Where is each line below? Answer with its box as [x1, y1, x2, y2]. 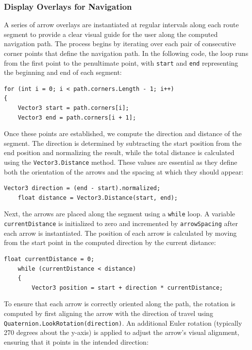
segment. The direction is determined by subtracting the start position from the [4, 138, 242, 148]
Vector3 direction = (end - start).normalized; [4, 185, 161, 192]
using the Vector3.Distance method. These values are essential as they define [4, 157, 237, 167]
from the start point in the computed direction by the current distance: [4, 237, 216, 247]
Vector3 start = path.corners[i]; [17, 105, 129, 112]
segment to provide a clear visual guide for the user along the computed [4, 29, 218, 39]
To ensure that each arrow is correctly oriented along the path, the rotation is [4, 298, 235, 309]
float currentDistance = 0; [4, 255, 95, 262]
